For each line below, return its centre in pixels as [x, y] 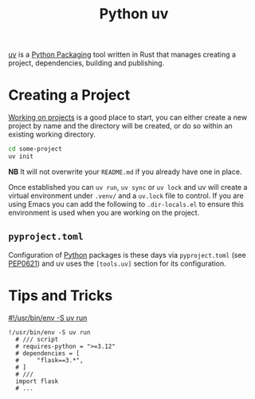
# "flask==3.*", [49, 360]
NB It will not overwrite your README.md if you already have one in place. [125, 172]
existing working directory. [52, 134]
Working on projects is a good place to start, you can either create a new [128, 117]
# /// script [37, 339]
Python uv [134, 14]
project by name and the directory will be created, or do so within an [120, 126]
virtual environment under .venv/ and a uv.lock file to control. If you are [126, 196]
